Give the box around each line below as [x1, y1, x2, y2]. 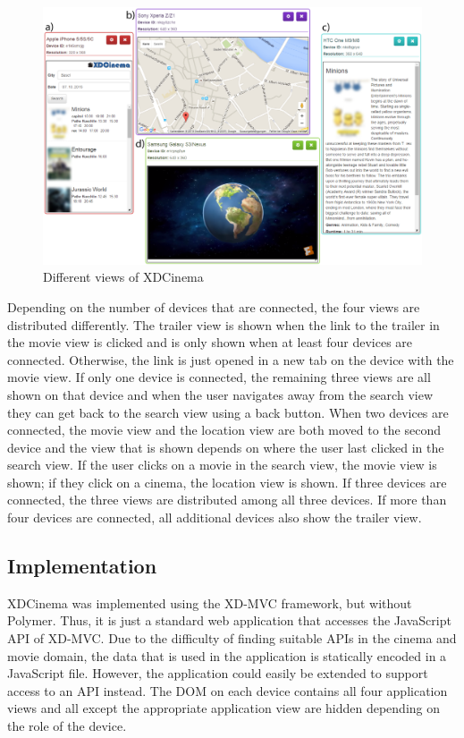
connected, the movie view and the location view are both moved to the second [7, 420, 442, 439]
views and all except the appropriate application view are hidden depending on [7, 699, 441, 717]
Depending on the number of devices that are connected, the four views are [7, 297, 420, 316]
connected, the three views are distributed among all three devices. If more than [7, 490, 447, 509]
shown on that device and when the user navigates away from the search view [7, 385, 433, 403]
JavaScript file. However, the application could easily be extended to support [7, 664, 428, 683]
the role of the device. [7, 717, 127, 735]
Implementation [7, 552, 157, 580]
